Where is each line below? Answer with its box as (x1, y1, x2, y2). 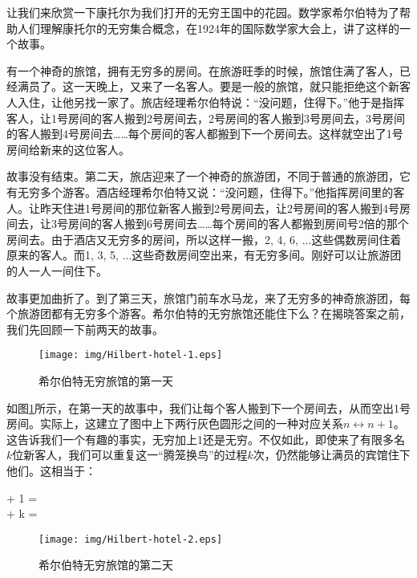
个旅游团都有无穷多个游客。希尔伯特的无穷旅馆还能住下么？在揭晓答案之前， (6, 305, 411, 322)
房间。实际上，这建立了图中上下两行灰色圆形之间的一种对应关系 (6, 415, 343, 432)
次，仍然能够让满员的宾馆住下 (253, 446, 411, 463)
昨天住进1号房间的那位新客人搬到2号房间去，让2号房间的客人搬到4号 (39, 199, 399, 216)
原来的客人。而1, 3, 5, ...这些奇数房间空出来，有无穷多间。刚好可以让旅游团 (6, 246, 402, 263)
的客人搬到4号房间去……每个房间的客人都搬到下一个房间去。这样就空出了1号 (6, 125, 403, 142)
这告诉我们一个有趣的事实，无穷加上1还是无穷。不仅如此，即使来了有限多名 (6, 430, 405, 447)
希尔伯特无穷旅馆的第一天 (38, 372, 173, 389)
